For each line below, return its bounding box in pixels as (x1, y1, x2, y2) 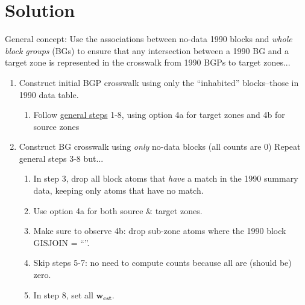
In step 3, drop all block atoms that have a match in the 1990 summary (33, 172, 298, 185)
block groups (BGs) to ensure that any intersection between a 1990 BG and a (5, 44, 289, 57)
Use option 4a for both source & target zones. (33, 204, 203, 217)
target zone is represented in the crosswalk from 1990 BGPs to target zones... (5, 56, 291, 69)
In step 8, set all (33, 288, 93, 301)
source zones (33, 120, 80, 132)
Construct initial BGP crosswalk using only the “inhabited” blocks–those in (19, 76, 299, 88)
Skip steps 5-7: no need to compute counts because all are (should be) (33, 256, 292, 269)
